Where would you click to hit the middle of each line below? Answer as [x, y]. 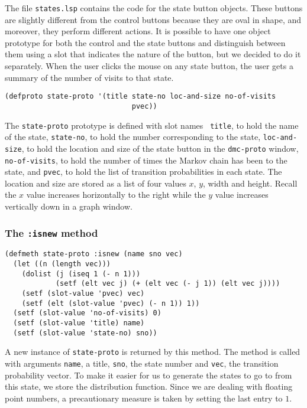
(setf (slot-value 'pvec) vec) [83, 293]
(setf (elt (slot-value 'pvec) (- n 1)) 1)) [111, 303]
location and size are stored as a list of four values [96, 183]
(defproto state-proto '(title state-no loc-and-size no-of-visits [140, 97]
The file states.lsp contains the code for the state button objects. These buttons [154, 8]
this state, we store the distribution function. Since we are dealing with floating [149, 386]
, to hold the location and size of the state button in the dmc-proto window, [160, 148]
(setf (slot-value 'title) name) [79, 323]
